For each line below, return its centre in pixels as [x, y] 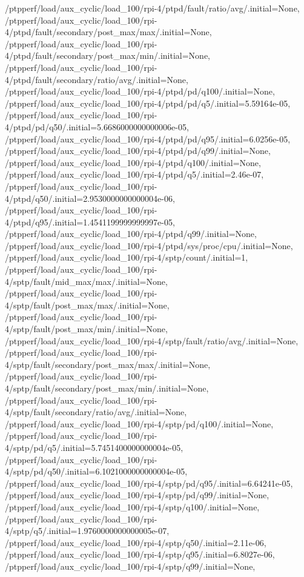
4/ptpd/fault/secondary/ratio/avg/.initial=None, [97, 79]
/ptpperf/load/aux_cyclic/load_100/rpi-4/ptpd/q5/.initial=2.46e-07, [134, 174]
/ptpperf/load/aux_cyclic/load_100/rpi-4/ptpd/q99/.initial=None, [131, 234]
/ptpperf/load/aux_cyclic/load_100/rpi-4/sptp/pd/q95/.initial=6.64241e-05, [149, 483]
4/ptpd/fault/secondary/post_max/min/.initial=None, [107, 55]
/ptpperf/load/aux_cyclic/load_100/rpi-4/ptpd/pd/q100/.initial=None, [140, 91]
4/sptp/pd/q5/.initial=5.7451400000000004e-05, [94, 447]
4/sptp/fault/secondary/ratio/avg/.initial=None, [96, 412]
